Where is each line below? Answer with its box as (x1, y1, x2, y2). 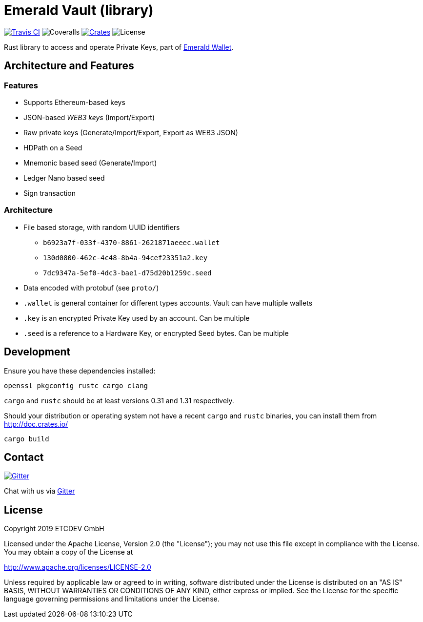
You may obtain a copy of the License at (4, 548, 133, 557)
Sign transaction (23, 188, 76, 197)
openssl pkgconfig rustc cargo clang (4, 381, 148, 390)
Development (4, 346, 71, 358)
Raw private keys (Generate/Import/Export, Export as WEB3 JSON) (23, 128, 238, 137)
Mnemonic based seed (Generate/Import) (23, 158, 157, 167)
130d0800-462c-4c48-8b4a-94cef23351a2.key (43, 253, 208, 262)
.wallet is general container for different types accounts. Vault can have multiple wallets (23, 298, 313, 307)
